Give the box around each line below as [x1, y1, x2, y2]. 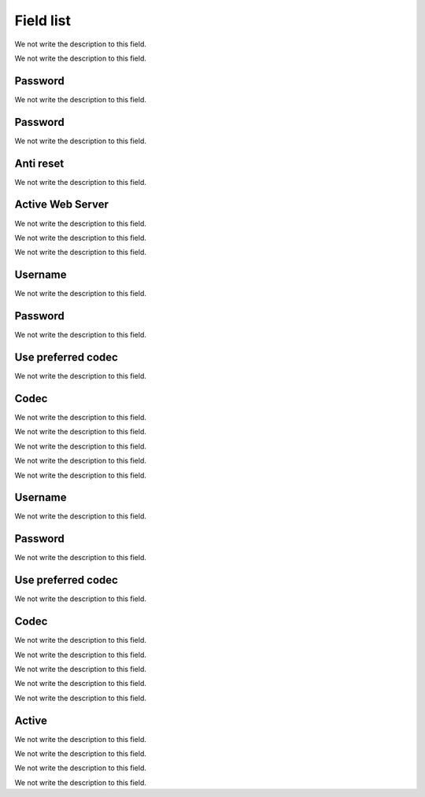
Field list [14, 12, 71, 29]
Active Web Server [14, 197, 109, 212]
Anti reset [14, 157, 65, 170]
